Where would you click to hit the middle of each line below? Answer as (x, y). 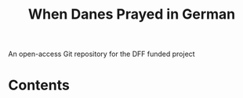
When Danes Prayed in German (132, 14)
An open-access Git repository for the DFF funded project (102, 54)
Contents (39, 85)
